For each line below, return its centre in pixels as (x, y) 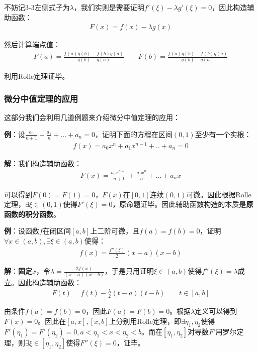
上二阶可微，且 (115, 231)
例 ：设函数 (22, 231)
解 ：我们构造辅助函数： (43, 163)
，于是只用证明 (129, 271)
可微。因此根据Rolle (219, 194)
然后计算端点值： (32, 44)
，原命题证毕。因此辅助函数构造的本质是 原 (183, 204)
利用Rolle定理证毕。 (37, 76)
